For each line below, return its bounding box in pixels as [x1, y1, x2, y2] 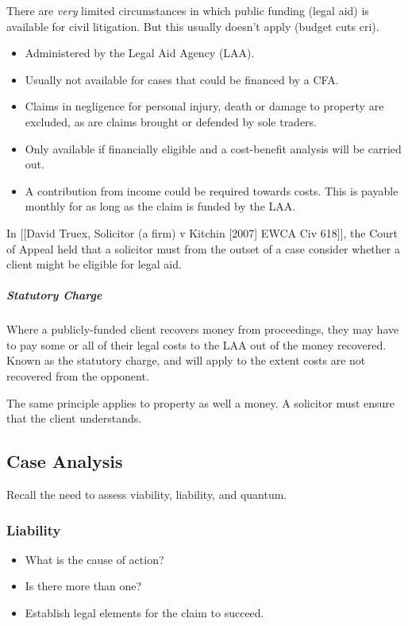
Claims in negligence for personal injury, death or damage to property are [25, 98, 384, 114]
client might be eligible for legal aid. [6, 256, 182, 272]
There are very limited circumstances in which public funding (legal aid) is [6, 2, 369, 18]
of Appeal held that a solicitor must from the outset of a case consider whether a [6, 240, 400, 257]
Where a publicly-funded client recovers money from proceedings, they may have [6, 321, 399, 338]
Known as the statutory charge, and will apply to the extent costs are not [6, 352, 366, 369]
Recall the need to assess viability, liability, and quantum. [6, 486, 287, 503]
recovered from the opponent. [6, 368, 149, 384]
